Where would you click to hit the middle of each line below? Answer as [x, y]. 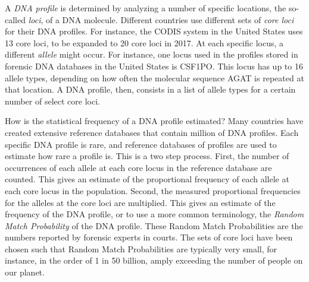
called [15, 19]
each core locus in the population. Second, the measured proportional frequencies [153, 190]
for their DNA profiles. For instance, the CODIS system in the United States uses [154, 31]
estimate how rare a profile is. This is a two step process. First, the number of [147, 156]
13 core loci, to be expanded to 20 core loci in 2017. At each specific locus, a [144, 42]
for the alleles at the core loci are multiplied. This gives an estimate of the [140, 202]
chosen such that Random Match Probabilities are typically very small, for [141, 248]
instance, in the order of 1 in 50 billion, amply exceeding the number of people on [154, 260]
